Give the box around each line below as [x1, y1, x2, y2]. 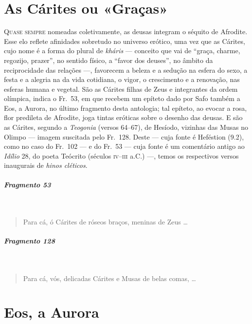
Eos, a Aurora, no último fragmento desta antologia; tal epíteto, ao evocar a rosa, [4, 102, 247, 113]
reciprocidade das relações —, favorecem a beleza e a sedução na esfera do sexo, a [4, 64, 248, 75]
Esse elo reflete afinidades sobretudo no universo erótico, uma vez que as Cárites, [4, 36, 245, 46]
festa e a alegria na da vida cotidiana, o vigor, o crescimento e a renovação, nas [4, 74, 240, 84]
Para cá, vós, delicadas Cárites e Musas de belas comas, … [23, 273, 196, 283]
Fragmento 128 [4, 236, 55, 246]
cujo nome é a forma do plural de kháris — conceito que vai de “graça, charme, [4, 45, 240, 56]
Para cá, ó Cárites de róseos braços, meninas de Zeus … [23, 217, 188, 227]
